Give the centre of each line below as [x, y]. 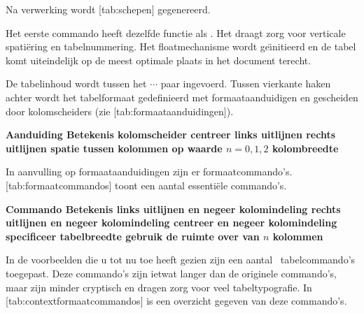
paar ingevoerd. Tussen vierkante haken [246, 83]
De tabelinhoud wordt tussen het [76, 83]
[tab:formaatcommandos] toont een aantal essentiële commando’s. [146, 185]
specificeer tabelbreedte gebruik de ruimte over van [133, 236]
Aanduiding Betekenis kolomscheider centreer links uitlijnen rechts [171, 134]
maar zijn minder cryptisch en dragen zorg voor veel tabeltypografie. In [159, 287]
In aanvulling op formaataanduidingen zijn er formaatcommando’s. [149, 172]
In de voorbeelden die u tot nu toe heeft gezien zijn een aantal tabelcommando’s [181, 260]
